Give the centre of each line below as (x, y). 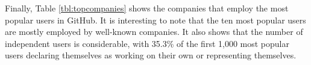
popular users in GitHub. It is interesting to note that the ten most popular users (155, 20)
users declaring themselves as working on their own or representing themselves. (151, 55)
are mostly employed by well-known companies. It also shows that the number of (154, 32)
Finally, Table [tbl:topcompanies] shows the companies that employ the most (147, 8)
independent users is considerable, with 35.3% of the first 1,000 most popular (147, 43)
